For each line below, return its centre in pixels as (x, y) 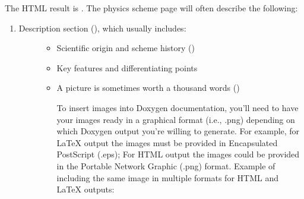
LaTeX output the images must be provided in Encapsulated (167, 142)
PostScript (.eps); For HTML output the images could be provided (178, 154)
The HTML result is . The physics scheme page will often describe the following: (151, 8)
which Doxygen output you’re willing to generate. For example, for (178, 131)
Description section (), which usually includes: (102, 28)
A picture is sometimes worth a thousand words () (148, 88)
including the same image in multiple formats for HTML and (167, 177)
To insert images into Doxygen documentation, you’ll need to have (178, 107)
